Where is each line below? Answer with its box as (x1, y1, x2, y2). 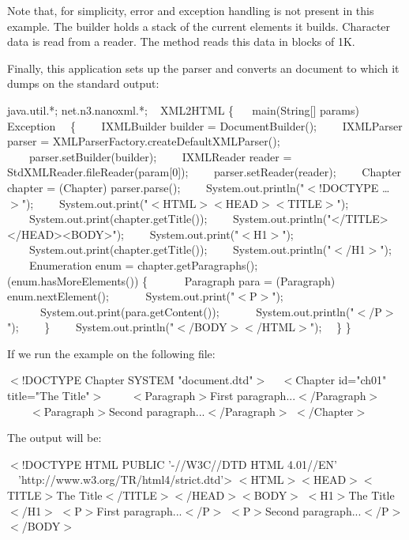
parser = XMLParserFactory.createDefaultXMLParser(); (7, 133, 280, 149)
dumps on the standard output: (7, 75, 159, 92)
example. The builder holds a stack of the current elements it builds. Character (7, 17, 391, 34)
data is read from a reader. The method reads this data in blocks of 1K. (7, 33, 355, 50)
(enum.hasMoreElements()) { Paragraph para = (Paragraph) (7, 272, 336, 289)
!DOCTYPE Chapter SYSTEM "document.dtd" (21, 372, 253, 388)
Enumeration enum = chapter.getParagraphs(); (28, 256, 258, 273)
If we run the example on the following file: (7, 345, 216, 361)
